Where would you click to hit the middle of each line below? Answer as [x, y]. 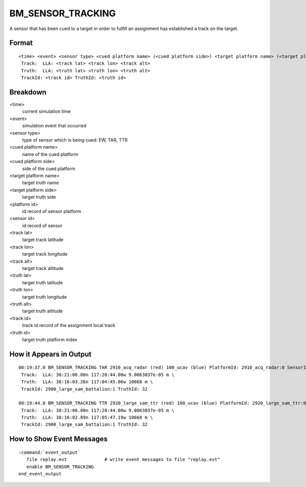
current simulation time [46, 112]
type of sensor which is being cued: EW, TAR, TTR [75, 140]
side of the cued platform [49, 169]
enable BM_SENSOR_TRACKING [60, 467]
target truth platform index [50, 339]
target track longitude [45, 254]
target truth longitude [45, 297]
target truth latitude [43, 282]
